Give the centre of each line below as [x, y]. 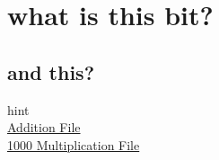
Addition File [44, 127]
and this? [51, 71]
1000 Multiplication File [74, 144]
